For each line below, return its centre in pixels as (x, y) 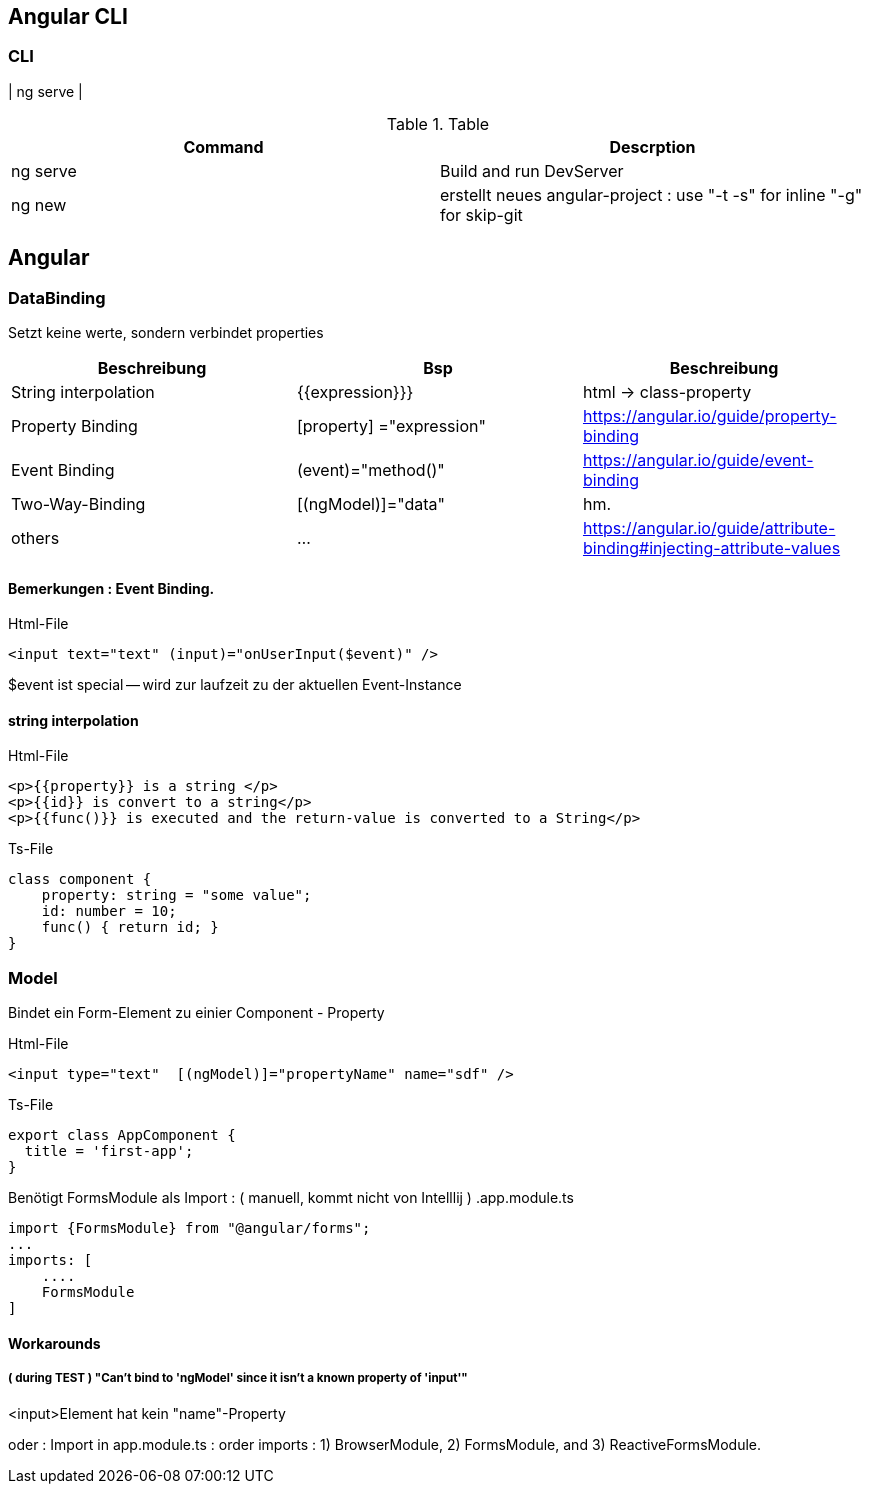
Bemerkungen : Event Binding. (111, 588)
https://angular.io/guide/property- (709, 416)
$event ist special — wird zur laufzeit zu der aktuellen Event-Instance (235, 685)
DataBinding (57, 297)
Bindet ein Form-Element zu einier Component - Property (196, 1013)
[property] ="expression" (391, 426)
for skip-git (481, 214)
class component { (80, 879)
